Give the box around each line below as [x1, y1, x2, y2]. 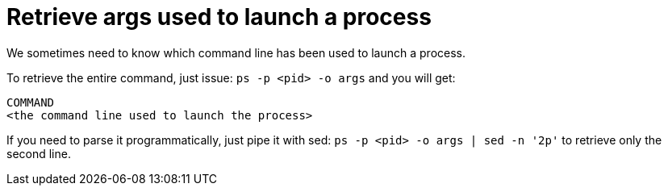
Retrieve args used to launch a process [6, 3, 432, 31]
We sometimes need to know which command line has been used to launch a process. [6, 45, 466, 60]
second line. [6, 146, 71, 161]
